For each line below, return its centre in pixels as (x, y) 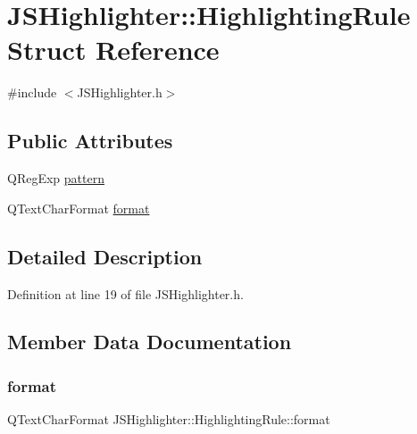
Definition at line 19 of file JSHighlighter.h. (125, 293)
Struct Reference (113, 50)
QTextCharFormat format (79, 208)
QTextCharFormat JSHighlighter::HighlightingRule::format (169, 419)
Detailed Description (105, 256)
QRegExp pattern (56, 178)
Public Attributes (90, 141)
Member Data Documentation (150, 342)
